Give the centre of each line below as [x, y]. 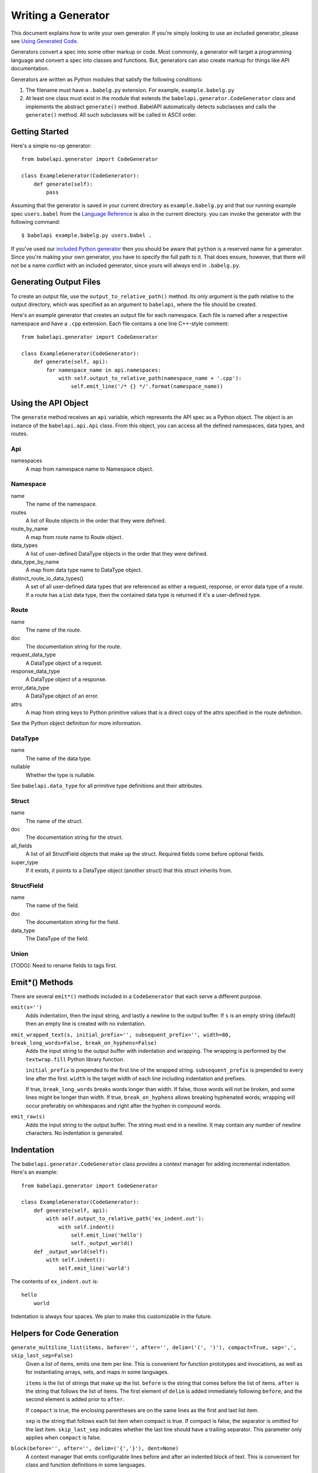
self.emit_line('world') [95, 1268]
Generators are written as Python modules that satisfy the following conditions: [107, 79]
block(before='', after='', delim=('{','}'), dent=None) [95, 1449]
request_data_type [33, 655]
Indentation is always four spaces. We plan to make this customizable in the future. [111, 1316]
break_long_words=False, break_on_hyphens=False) [84, 1043]
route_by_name [29, 529]
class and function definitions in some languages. [86, 1465]
